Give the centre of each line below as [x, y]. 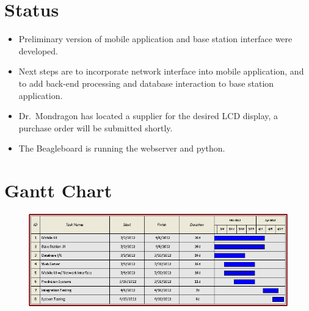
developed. [38, 50]
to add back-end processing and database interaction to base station [146, 83]
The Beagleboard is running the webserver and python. [122, 148]
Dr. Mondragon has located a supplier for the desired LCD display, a [148, 116]
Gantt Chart [58, 190]
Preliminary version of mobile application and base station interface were [155, 39]
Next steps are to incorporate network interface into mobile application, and [161, 71]
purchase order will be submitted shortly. [96, 127]
